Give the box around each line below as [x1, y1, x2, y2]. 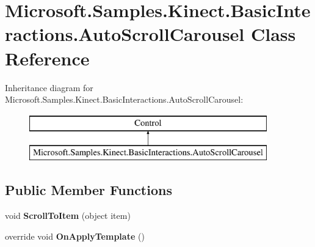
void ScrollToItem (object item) [5, 209, 131, 222]
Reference [5, 45, 90, 70]
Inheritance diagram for [5, 81, 93, 94]
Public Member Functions [5, 180, 172, 199]
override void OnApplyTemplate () [5, 229, 145, 242]
